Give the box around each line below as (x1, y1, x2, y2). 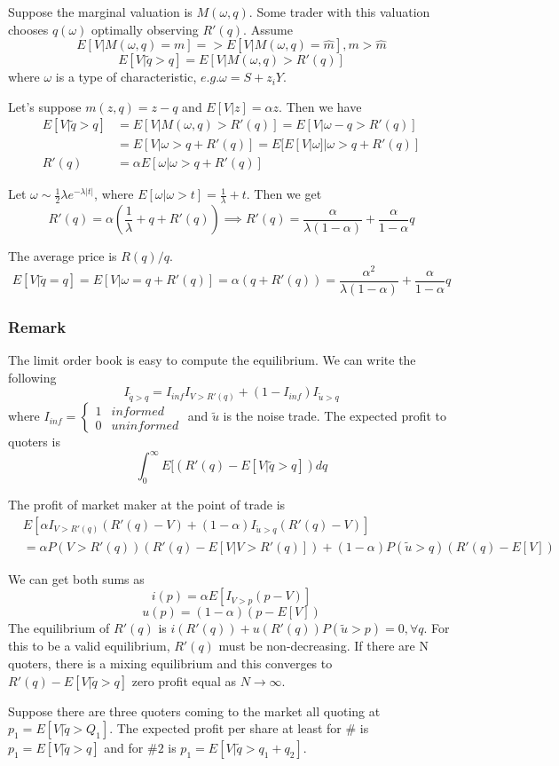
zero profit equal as (131, 671, 236, 690)
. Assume (243, 20, 293, 38)
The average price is (8, 247, 117, 265)
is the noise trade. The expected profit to (223, 407, 446, 425)
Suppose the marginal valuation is (8, 3, 193, 20)
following (8, 367, 57, 386)
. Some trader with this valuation (248, 3, 430, 20)
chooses (8, 20, 49, 38)
